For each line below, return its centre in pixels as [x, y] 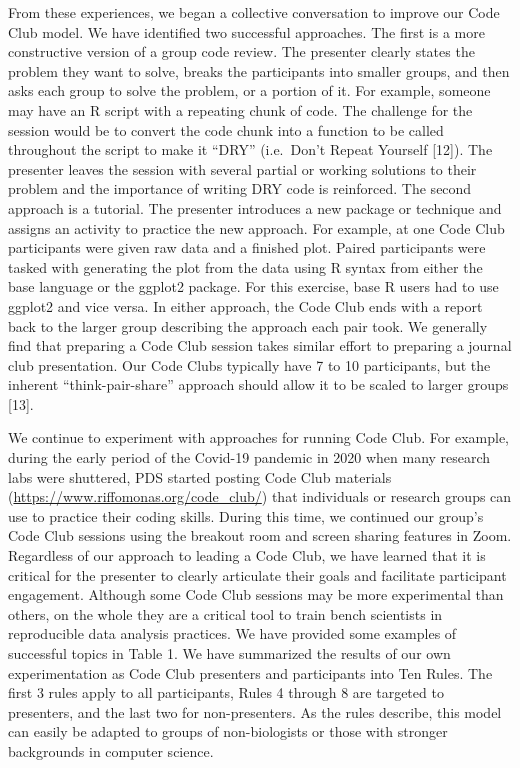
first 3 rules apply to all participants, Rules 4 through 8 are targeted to [226, 692]
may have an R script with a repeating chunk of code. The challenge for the [240, 109]
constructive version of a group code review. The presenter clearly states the [241, 51]
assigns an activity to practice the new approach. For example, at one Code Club [256, 227]
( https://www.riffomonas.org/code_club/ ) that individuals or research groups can [260, 496]
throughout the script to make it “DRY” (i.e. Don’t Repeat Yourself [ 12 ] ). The [250, 149]
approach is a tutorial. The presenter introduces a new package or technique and [255, 207]
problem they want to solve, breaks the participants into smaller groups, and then [259, 70]
